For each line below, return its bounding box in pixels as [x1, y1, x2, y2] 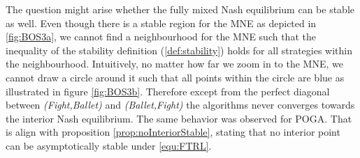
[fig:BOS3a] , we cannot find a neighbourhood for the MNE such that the [6, 29, 316, 44]
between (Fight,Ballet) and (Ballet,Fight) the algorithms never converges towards [6, 97, 355, 112]
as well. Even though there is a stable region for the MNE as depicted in [6, 15, 317, 30]
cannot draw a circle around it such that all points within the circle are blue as [6, 70, 345, 84]
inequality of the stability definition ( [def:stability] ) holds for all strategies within [6, 42, 352, 57]
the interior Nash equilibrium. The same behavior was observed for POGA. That [6, 111, 352, 125]
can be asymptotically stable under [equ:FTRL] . [6, 138, 212, 152]
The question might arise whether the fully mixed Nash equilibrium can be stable [6, 2, 354, 16]
